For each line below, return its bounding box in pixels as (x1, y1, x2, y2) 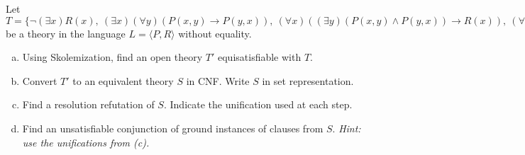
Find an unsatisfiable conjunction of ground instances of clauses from (22, 120, 324, 135)
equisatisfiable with (217, 50, 302, 64)
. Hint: (332, 120, 361, 135)
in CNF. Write (186, 73, 250, 88)
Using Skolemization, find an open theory (22, 50, 203, 64)
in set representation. (262, 73, 354, 88)
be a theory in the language (6, 25, 126, 40)
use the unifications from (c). (22, 134, 150, 149)
